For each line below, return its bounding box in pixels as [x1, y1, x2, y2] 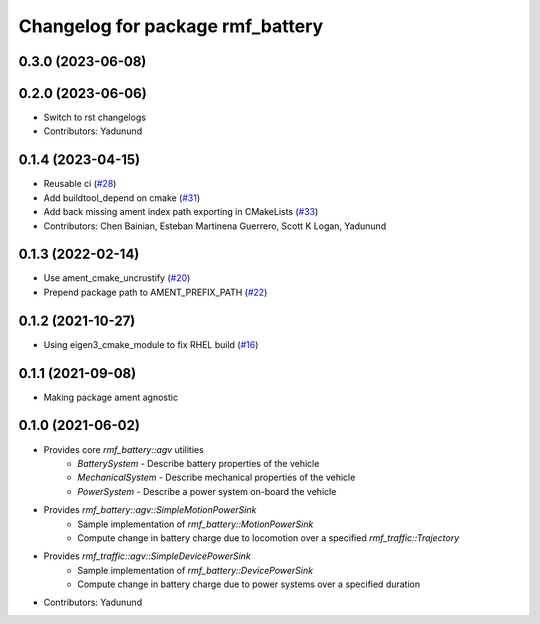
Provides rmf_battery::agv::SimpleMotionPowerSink [43, 504, 257, 516]
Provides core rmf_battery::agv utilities [43, 443, 204, 455]
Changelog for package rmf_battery [18, 15, 324, 37]
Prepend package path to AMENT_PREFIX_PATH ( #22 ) [43, 286, 268, 298]
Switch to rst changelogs [43, 111, 147, 124]
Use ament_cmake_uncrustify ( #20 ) [43, 272, 191, 284]
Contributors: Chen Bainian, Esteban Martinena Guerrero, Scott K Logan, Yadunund [43, 220, 387, 232]
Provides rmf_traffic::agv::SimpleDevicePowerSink [43, 550, 252, 562]
